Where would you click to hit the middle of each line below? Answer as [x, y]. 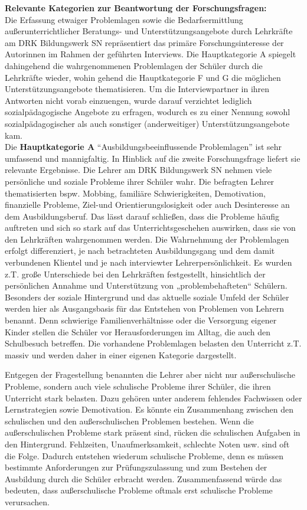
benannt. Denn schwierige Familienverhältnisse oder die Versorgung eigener [141, 320]
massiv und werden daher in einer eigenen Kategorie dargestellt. [121, 354]
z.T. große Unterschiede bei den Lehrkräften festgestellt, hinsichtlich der [135, 274]
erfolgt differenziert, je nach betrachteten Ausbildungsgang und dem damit [140, 251]
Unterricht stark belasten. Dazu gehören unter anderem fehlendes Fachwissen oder [153, 398]
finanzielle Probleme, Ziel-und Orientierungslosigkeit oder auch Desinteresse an [147, 205]
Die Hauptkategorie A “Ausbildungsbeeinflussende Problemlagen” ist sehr [143, 147]
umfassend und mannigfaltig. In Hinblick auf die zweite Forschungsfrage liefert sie [153, 158]
